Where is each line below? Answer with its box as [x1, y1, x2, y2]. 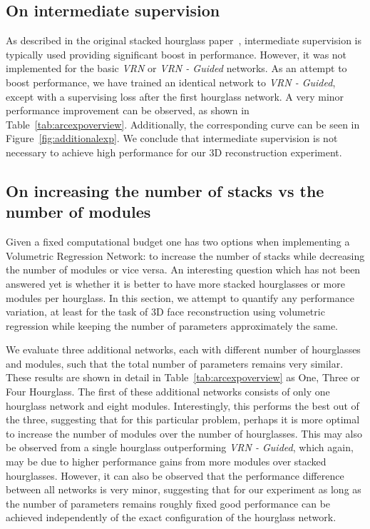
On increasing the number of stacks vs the [6, 179, 324, 201]
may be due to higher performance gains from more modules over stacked [6, 454, 327, 469]
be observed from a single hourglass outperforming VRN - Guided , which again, [6, 440, 354, 455]
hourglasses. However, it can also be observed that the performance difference [6, 468, 344, 483]
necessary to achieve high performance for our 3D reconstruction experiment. [6, 144, 342, 159]
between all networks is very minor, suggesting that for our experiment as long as [6, 482, 361, 497]
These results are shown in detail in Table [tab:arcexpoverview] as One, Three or [6, 370, 360, 385]
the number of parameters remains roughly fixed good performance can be [6, 495, 331, 510]
